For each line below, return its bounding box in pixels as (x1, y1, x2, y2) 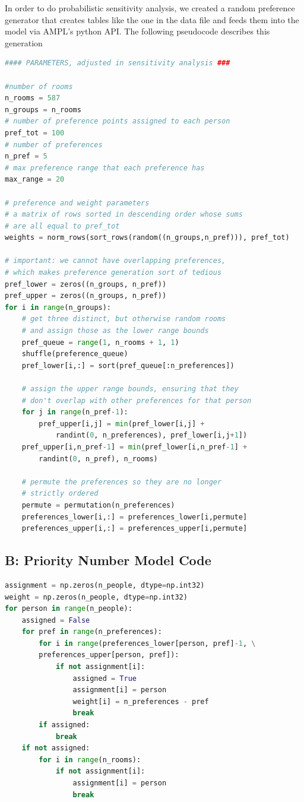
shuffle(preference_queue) (21, 350, 128, 359)
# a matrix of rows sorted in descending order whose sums (5, 210, 243, 219)
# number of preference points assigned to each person (5, 117, 230, 126)
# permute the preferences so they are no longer (21, 477, 222, 486)
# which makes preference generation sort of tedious (5, 268, 222, 277)
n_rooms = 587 (5, 94, 61, 103)
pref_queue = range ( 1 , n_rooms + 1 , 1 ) (21, 338, 179, 347)
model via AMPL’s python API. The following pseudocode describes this (5, 25, 270, 37)
